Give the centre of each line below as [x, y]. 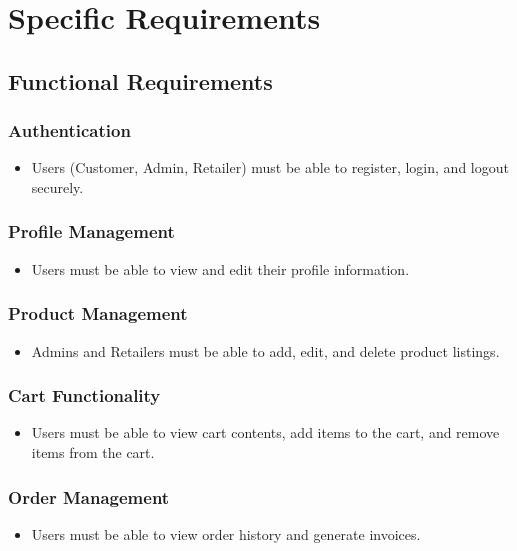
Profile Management [91, 231]
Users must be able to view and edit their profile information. [220, 268]
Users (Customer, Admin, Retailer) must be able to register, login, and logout [270, 167]
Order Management [89, 496]
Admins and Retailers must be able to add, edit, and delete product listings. [265, 350]
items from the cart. [93, 452]
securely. [57, 186]
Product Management [98, 313]
